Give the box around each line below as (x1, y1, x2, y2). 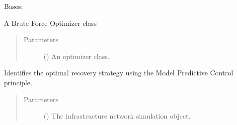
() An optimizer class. (43, 51, 110, 61)
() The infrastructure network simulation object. (43, 111, 191, 121)
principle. (4, 77, 32, 87)
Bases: (4, 1, 23, 11)
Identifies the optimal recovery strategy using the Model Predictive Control (4, 67, 234, 78)
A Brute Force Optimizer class (4, 17, 97, 28)
